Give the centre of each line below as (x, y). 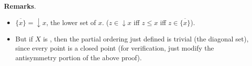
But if (24, 38)
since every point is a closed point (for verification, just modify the (115, 48)
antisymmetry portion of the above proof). (78, 57)
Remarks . (20, 6)
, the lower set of (71, 22)
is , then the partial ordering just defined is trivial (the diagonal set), (146, 38)
